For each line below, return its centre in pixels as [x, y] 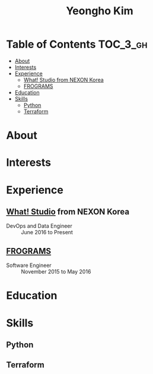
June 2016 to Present [47, 232]
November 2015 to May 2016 [56, 272]
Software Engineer [29, 265]
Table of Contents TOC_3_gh [77, 44]
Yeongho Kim [100, 11]
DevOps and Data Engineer [39, 226]
